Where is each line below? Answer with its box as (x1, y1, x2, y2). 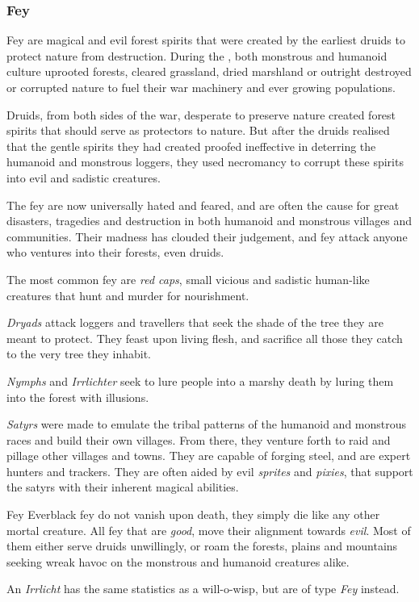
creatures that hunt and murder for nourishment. (6, 286, 249, 303)
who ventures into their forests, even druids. (6, 244, 224, 261)
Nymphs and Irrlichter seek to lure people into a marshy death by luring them (6, 372, 394, 389)
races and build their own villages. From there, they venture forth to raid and (6, 431, 391, 448)
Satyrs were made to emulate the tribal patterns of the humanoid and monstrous (6, 416, 407, 433)
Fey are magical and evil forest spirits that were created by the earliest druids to (6, 31, 405, 48)
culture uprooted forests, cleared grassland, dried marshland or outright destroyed (6, 63, 412, 80)
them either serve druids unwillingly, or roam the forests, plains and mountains (6, 537, 398, 554)
